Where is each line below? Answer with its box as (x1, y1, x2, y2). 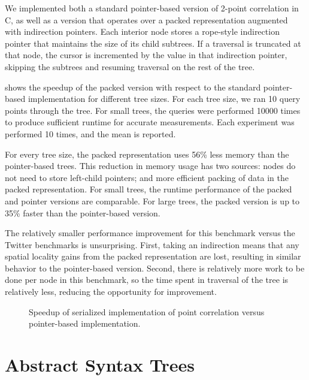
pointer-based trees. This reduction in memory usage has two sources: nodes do (5, 159, 296, 172)
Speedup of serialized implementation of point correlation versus (29, 305, 265, 318)
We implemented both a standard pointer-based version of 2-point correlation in (5, 2, 299, 14)
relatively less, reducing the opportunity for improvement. (5, 285, 217, 298)
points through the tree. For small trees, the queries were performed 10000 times (5, 104, 301, 116)
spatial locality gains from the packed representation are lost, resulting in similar (5, 250, 301, 263)
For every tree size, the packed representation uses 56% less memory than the (5, 147, 289, 160)
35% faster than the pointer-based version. (5, 206, 160, 219)
